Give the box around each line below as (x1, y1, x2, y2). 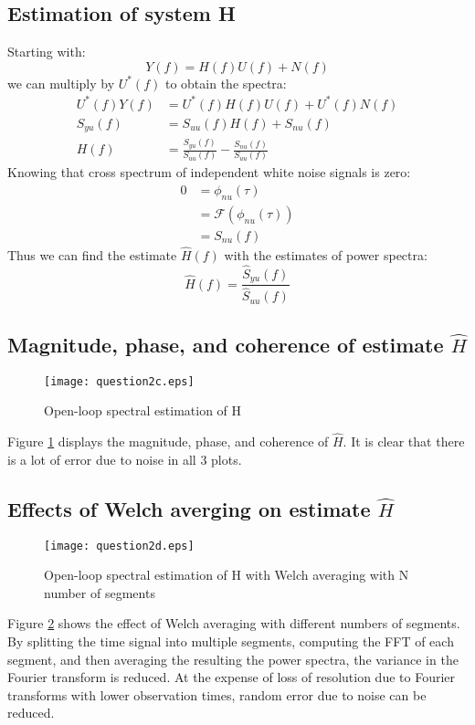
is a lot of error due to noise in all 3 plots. (7, 449, 242, 468)
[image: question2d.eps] (44, 539, 195, 552)
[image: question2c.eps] (44, 374, 195, 388)
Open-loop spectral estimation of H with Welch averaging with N (44, 565, 409, 584)
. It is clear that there (343, 432, 465, 451)
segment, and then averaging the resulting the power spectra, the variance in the (7, 649, 459, 668)
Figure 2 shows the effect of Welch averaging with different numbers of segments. (7, 614, 460, 633)
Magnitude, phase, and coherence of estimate (7, 330, 444, 358)
